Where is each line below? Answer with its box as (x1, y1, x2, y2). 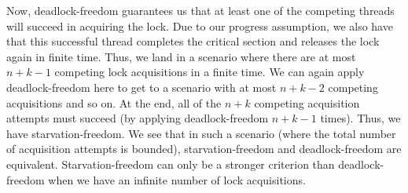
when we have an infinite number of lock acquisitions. (48, 171, 306, 188)
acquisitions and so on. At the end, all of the (6, 94, 222, 111)
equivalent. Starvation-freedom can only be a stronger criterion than (6, 155, 335, 172)
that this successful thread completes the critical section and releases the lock (6, 33, 380, 49)
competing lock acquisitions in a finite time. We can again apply (54, 64, 365, 80)
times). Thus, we (320, 110, 401, 126)
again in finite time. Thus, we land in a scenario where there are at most (6, 48, 356, 64)
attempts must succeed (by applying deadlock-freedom (6, 110, 269, 126)
